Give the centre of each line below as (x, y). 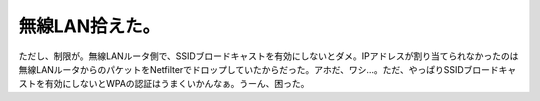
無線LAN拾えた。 (89, 26)
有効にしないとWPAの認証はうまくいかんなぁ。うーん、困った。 (177, 84)
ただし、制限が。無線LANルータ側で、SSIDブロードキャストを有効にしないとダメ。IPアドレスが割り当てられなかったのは (268, 56)
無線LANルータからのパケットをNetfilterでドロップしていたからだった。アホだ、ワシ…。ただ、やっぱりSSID (241, 69)
